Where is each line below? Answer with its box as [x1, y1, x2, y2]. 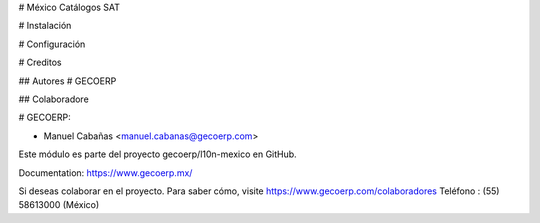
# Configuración [18, 38, 86, 50]
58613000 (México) [18, 199, 100, 211]
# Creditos [18, 56, 62, 69]
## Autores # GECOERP [18, 75, 117, 87]
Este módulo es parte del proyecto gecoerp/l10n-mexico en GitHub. [18, 148, 297, 160]
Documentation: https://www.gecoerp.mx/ [18, 166, 193, 179]
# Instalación [18, 20, 72, 32]
